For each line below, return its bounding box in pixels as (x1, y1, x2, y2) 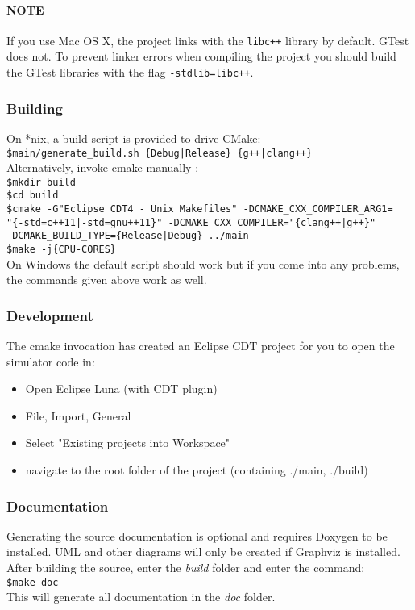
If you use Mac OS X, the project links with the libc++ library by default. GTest (6, 31, 409, 48)
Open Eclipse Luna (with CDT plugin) (25, 380, 218, 397)
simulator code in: (6, 353, 95, 370)
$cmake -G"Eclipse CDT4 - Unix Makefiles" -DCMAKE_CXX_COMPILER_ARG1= (6, 203, 393, 215)
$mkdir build (6, 176, 76, 188)
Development (6, 305, 93, 325)
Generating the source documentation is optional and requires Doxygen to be (6, 527, 388, 544)
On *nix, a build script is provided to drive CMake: (6, 129, 261, 146)
